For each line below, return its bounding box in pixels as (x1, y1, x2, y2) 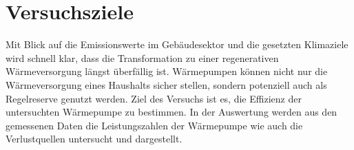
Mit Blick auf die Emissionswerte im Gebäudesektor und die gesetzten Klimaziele (6, 37, 348, 52)
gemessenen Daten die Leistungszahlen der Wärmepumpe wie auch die (6, 118, 303, 132)
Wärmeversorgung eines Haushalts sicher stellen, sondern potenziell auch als (6, 77, 327, 92)
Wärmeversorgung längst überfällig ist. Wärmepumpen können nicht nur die (6, 64, 328, 78)
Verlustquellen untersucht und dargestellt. (6, 131, 183, 146)
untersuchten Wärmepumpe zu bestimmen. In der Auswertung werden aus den (6, 105, 337, 119)
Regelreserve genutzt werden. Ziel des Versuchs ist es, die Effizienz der (6, 91, 302, 105)
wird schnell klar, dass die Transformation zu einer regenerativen (6, 50, 279, 65)
